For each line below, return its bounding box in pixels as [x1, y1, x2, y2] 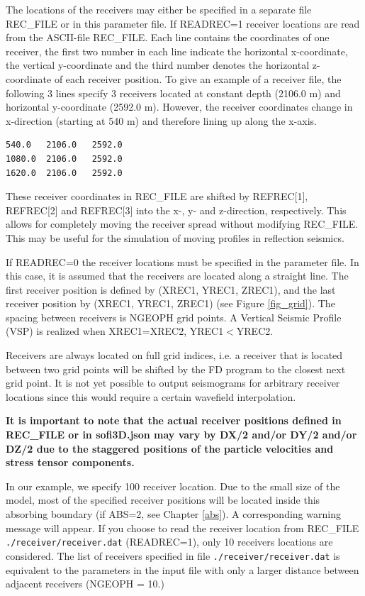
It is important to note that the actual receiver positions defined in [6, 413, 342, 428]
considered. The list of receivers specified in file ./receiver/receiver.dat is [6, 548, 340, 563]
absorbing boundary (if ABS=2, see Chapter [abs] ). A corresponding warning [6, 507, 341, 521]
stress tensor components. [6, 455, 135, 470]
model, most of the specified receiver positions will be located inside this [6, 492, 320, 507]
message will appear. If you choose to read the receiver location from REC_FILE [6, 520, 359, 535]
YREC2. [236, 324, 274, 338]
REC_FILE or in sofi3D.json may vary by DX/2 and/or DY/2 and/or [6, 427, 357, 442]
